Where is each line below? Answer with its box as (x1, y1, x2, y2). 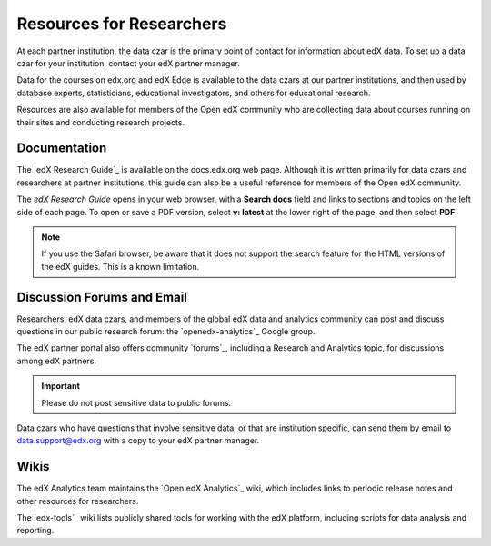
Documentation (16, 141, 107, 156)
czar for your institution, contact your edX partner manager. (16, 57, 241, 68)
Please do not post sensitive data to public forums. (41, 397, 232, 408)
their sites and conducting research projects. (16, 116, 185, 127)
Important (41, 381, 81, 392)
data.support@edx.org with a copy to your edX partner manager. (16, 435, 260, 446)
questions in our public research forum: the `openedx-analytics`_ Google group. (16, 326, 316, 337)
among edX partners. (16, 355, 97, 366)
